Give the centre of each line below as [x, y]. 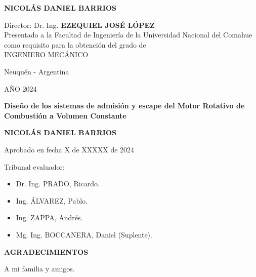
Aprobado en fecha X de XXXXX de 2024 [69, 149]
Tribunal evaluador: [34, 166]
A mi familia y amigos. [39, 269]
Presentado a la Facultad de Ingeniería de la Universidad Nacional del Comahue [128, 35]
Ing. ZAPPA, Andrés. [49, 217]
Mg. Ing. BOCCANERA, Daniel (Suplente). [84, 234]
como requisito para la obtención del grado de [75, 44]
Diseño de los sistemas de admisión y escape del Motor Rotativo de [124, 106]
